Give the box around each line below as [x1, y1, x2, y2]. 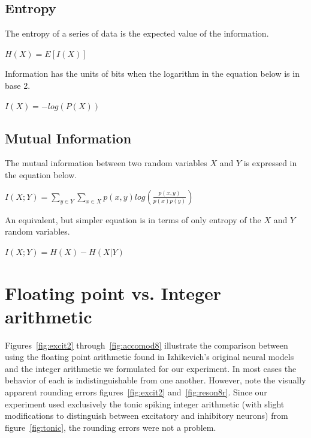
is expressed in [243, 157, 297, 169]
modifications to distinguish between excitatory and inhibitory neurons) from [5, 409, 288, 422]
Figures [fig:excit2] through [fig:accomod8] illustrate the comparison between [5, 338, 288, 351]
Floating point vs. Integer [5, 280, 222, 305]
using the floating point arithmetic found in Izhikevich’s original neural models [5, 350, 294, 363]
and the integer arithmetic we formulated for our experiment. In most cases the [5, 362, 297, 374]
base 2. [5, 79, 31, 91]
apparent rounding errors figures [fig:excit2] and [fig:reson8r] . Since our [5, 386, 267, 398]
